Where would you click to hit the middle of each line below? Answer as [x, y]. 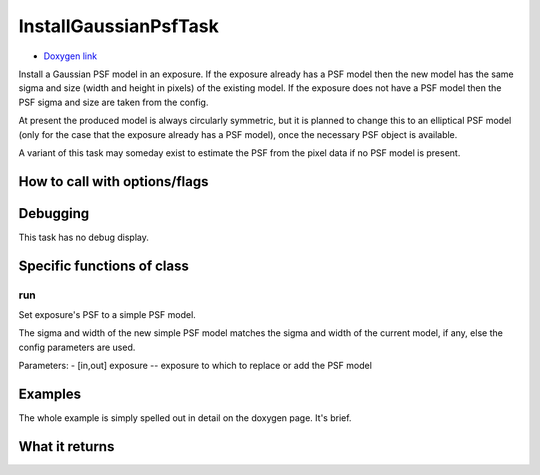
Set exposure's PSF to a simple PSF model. [107, 314]
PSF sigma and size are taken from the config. [113, 102]
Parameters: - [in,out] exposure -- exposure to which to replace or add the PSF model [195, 366]
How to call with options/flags [113, 181]
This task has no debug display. [83, 237]
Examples [50, 393]
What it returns [66, 446]
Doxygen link [70, 56]
